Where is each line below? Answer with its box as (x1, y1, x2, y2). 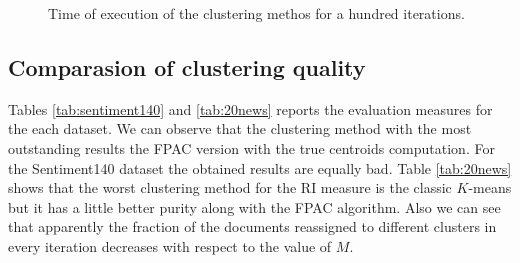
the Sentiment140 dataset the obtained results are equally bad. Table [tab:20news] (8, 157, 512, 178)
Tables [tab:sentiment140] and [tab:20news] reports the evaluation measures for (8, 98, 493, 119)
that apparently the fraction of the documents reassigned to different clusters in (8, 216, 497, 237)
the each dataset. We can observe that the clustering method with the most (8, 118, 472, 139)
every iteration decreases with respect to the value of (8, 235, 332, 256)
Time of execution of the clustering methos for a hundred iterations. (48, 3, 465, 23)
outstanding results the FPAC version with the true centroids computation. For (8, 137, 495, 158)
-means (468, 177, 512, 198)
